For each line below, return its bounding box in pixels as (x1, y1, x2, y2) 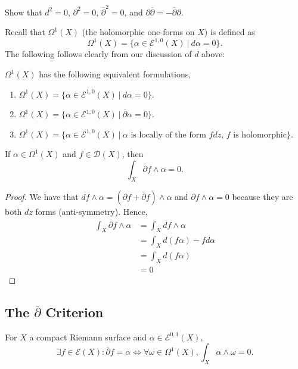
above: (201, 48, 225, 60)
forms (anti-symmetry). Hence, (35, 205, 148, 217)
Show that (5, 5, 42, 18)
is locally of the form (131, 130, 206, 139)
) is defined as (204, 26, 255, 38)
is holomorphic (233, 130, 287, 139)
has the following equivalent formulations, (39, 68, 191, 80)
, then (122, 148, 144, 160)
